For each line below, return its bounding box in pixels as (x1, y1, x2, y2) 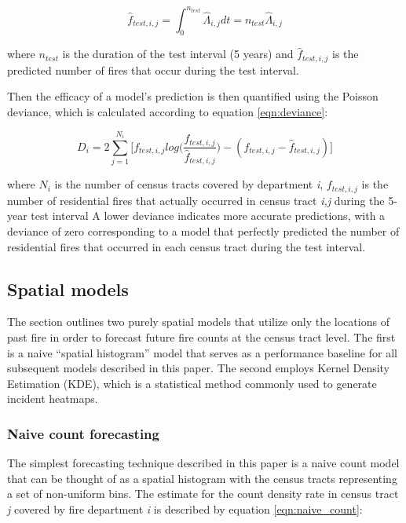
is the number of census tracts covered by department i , (54, 176, 324, 192)
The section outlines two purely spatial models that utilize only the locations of (7, 313, 390, 330)
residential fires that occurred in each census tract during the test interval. (7, 238, 366, 254)
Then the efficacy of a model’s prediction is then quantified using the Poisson (7, 88, 379, 104)
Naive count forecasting (7, 423, 159, 443)
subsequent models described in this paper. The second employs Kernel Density (7, 360, 390, 376)
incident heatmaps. (7, 390, 98, 407)
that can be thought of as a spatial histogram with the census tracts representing (7, 470, 397, 486)
